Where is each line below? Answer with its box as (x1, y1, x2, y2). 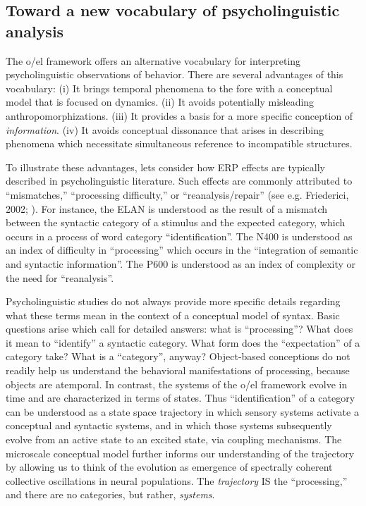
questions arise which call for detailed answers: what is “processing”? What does (6, 321, 353, 336)
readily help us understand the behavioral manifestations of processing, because (6, 363, 350, 378)
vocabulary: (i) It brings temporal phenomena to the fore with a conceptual (6, 80, 333, 95)
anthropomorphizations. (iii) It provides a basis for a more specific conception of (6, 108, 353, 123)
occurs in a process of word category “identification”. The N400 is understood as (6, 228, 353, 243)
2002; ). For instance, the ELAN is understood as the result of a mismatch (6, 201, 328, 216)
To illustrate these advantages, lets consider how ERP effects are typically (6, 159, 325, 174)
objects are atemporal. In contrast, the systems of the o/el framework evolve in (6, 376, 348, 391)
